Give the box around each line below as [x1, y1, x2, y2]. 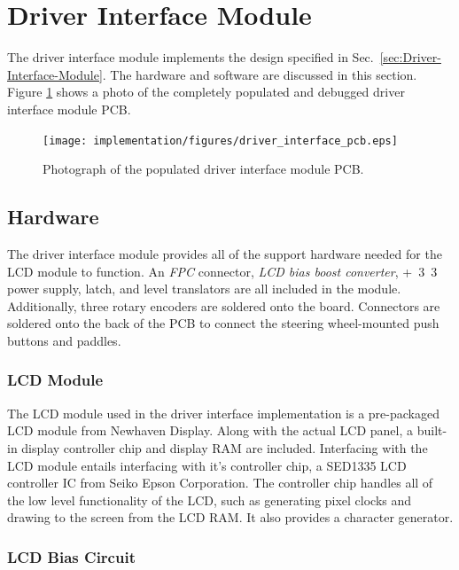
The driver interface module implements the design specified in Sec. [7, 48, 374, 66]
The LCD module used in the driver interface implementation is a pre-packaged [7, 403, 440, 422]
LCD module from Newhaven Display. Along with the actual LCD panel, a [7, 421, 414, 440]
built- [416, 421, 447, 440]
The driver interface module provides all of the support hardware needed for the [7, 244, 442, 262]
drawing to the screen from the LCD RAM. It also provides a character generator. [7, 508, 454, 527]
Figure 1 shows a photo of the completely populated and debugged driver [7, 82, 405, 101]
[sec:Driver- [379, 48, 441, 66]
